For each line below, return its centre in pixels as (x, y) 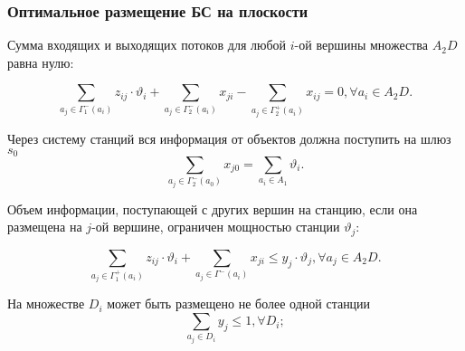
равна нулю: (41, 62)
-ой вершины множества (361, 45)
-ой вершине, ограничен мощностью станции (216, 227)
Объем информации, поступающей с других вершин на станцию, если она (213, 209)
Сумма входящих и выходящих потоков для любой (147, 45)
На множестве (46, 304)
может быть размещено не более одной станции (239, 304)
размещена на (45, 227)
